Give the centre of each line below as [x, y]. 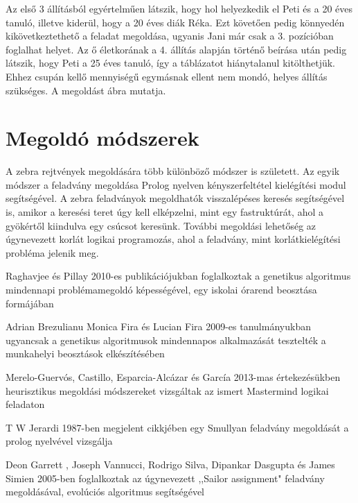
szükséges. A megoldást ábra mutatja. [86, 90]
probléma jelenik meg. [52, 252]
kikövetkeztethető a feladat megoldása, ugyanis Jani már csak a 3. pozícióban [170, 36]
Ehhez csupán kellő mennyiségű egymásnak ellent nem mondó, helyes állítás [167, 76]
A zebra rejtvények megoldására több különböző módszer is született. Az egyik [173, 171]
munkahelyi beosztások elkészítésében [85, 353]
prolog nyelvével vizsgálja [59, 441]
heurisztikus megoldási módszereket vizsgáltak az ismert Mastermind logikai [167, 390]
